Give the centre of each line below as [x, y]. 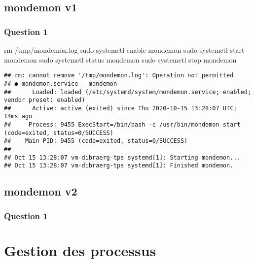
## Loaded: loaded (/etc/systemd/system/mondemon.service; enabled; [128, 92]
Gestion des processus [80, 250]
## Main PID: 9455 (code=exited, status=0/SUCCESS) [96, 141]
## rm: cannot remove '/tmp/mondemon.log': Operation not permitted [119, 76]
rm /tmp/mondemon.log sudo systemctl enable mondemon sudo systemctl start [124, 50]
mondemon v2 [41, 191]
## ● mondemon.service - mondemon [61, 83]
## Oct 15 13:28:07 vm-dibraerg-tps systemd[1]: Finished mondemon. [119, 166]
